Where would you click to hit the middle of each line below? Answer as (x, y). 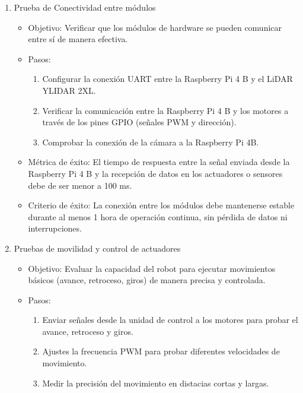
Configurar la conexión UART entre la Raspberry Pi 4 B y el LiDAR (168, 79)
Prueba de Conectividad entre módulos (85, 7)
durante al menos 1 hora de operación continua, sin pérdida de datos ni (158, 216)
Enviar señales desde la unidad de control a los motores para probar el (170, 320)
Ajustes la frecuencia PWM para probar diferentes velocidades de (161, 351)
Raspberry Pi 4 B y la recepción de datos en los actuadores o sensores (155, 173)
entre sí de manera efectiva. (78, 39)
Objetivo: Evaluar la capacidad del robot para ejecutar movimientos (152, 268)
